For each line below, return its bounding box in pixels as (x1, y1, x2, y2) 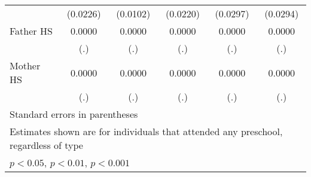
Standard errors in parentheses (10, 107, 138, 121)
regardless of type (10, 138, 83, 152)
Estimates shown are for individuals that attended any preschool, (10, 124, 283, 138)
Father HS (10, 24, 53, 38)
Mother (10, 59, 41, 72)
